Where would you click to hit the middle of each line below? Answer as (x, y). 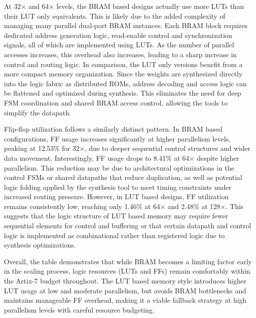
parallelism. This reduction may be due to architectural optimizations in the (119, 167)
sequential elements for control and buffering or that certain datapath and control (128, 226)
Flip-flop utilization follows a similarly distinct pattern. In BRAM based (113, 129)
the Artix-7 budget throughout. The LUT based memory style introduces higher (125, 281)
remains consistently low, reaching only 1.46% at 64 (82, 206)
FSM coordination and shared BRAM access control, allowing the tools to (116, 102)
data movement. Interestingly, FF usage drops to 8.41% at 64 (97, 158)
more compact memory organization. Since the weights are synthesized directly (123, 74)
